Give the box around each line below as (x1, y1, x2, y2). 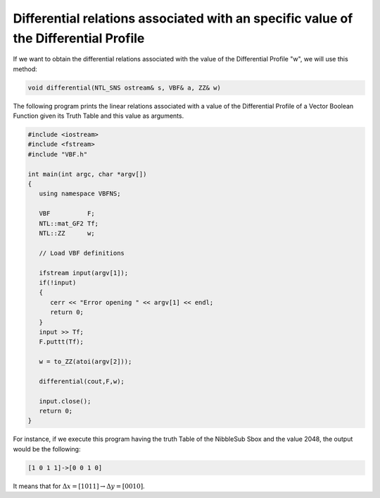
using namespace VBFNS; (39, 190, 121, 198)
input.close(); (39, 397, 91, 405)
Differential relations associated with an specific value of (13, 11, 353, 26)
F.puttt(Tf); (39, 338, 84, 346)
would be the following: (13, 444, 81, 453)
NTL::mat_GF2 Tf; (39, 219, 99, 227)
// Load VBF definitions (39, 249, 125, 257)
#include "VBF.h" (27, 150, 88, 158)
